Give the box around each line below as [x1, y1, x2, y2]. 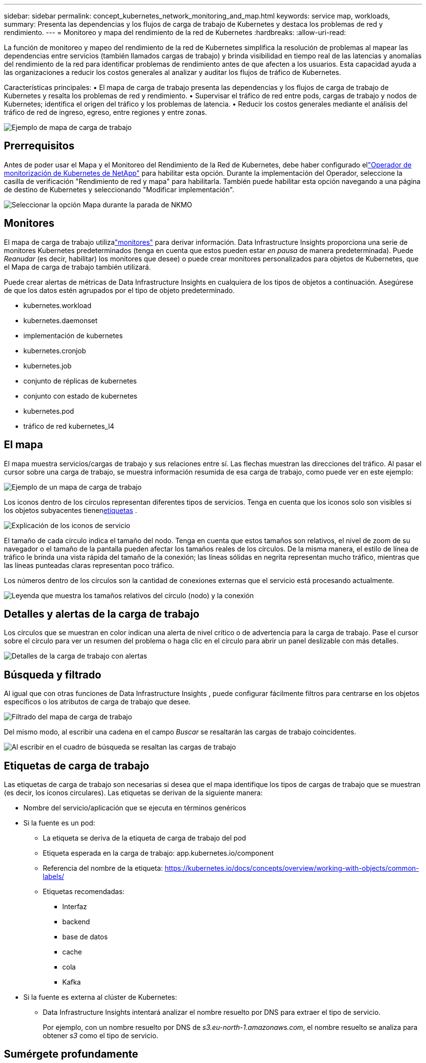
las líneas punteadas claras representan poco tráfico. [4, 561, 174, 569]
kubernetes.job [23, 361, 72, 370]
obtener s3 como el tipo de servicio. [43, 1031, 159, 1040]
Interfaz [62, 902, 87, 911]
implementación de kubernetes [23, 331, 123, 340]
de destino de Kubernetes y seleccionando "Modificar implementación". [4, 185, 234, 194]
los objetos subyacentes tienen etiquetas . [4, 506, 137, 514]
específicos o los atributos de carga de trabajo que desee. [4, 697, 191, 706]
